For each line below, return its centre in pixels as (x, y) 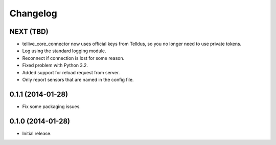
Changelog (33, 13)
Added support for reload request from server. (71, 72)
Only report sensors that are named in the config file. (78, 80)
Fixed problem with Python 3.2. (55, 65)
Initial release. (37, 133)
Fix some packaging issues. (52, 106)
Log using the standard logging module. (64, 51)
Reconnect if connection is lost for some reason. (73, 58)
